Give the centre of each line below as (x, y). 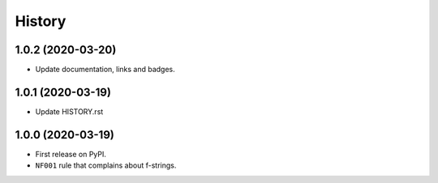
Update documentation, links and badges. (105, 70)
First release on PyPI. (71, 154)
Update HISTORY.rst (69, 111)
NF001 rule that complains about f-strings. (106, 165)
